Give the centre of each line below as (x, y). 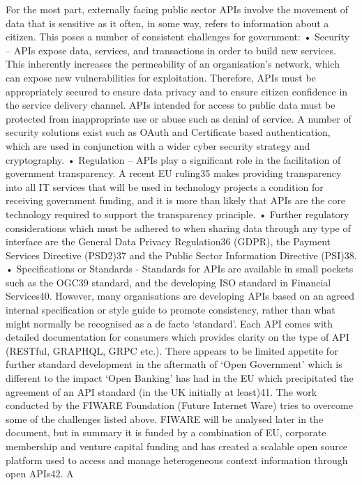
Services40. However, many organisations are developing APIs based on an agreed (180, 296)
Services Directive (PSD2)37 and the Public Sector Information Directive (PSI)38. (181, 255)
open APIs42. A (40, 474)
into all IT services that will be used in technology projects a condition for (165, 186)
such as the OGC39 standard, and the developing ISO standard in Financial (168, 282)
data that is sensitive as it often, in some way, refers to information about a (167, 23)
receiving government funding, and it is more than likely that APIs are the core (176, 200)
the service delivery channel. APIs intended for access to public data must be (171, 105)
